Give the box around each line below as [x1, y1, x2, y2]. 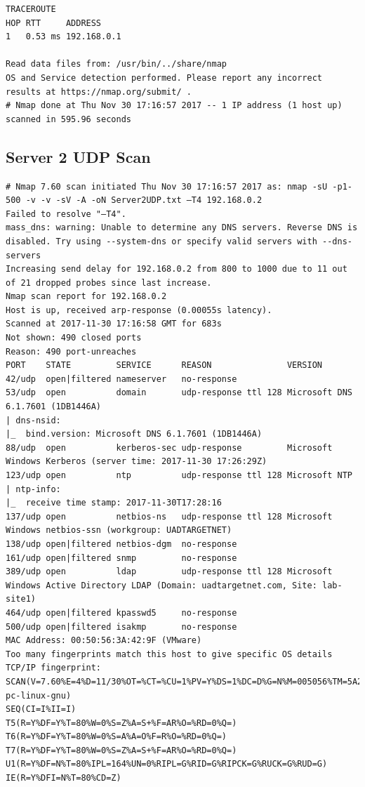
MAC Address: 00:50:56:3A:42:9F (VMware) [6, 635, 202, 646]
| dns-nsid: [6, 415, 61, 425]
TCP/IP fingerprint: [6, 663, 102, 673]
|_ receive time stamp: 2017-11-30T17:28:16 [6, 498, 222, 508]
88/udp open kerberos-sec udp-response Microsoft [6, 442, 333, 453]
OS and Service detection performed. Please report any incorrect [6, 72, 323, 83]
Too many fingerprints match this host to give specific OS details [6, 649, 333, 659]
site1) [6, 594, 36, 604]
